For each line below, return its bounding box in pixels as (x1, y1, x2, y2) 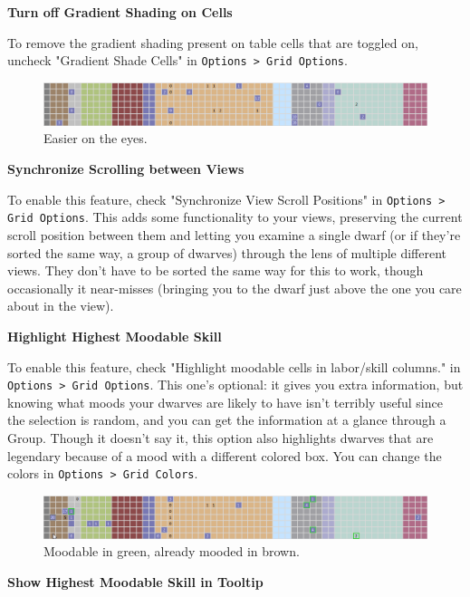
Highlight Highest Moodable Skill (7, 326, 222, 345)
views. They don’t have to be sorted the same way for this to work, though (7, 261, 424, 280)
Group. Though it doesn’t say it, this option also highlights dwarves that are (7, 428, 434, 447)
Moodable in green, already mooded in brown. (43, 542, 300, 561)
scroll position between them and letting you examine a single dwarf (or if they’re (7, 225, 461, 244)
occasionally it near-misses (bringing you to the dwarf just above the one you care (7, 278, 462, 297)
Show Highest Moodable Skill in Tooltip (7, 573, 264, 592)
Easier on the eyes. (43, 129, 148, 148)
